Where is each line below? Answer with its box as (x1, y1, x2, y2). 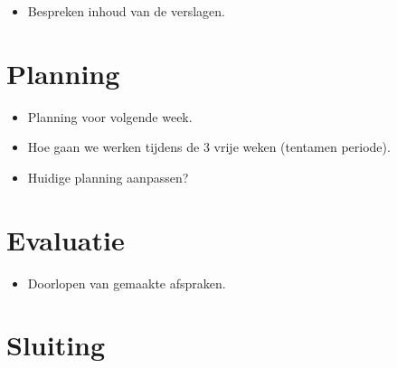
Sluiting (6, 326, 106, 363)
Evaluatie (6, 221, 125, 258)
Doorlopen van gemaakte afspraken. (27, 273, 226, 292)
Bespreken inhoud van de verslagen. (27, 2, 225, 20)
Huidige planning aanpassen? (27, 167, 189, 186)
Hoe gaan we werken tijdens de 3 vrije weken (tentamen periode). (27, 137, 391, 156)
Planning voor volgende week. (27, 107, 193, 126)
